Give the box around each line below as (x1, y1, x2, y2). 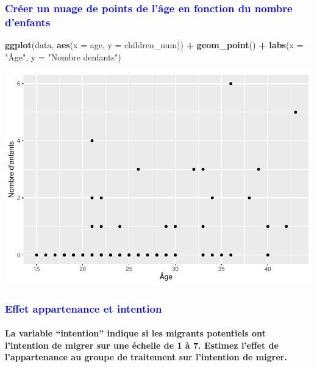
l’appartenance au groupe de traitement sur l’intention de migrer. (5, 351, 287, 363)
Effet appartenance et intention (5, 300, 162, 316)
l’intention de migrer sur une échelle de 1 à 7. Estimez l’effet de (5, 338, 279, 351)
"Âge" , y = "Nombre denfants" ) (5, 50, 121, 63)
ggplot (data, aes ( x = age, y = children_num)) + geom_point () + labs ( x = (5, 38, 304, 51)
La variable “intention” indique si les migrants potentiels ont (5, 327, 266, 340)
